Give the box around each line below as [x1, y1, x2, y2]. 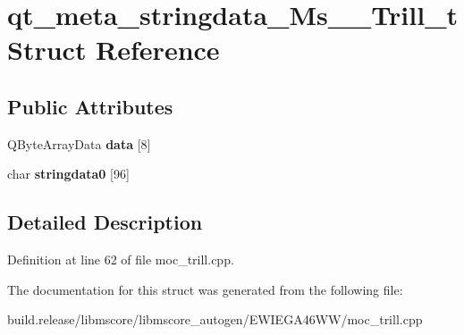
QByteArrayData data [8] [7, 134, 151, 153]
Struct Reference [7, 31, 220, 68]
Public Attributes [7, 92, 173, 120]
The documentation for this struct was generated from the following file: [7, 280, 403, 298]
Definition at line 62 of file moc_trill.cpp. [7, 250, 234, 269]
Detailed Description [7, 208, 203, 236]
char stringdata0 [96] [7, 164, 130, 183]
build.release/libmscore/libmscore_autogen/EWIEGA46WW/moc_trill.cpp [7, 310, 423, 329]
